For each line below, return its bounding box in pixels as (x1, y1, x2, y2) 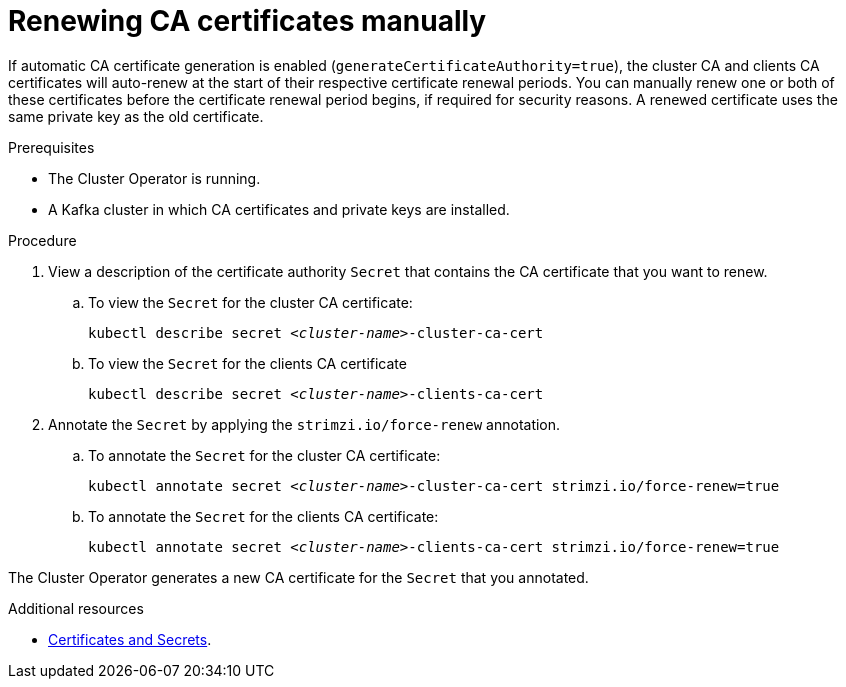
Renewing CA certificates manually (8, 4, 487, 38)
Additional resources (8, 599, 144, 617)
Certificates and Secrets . (48, 630, 212, 648)
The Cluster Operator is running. (48, 169, 261, 187)
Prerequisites (8, 138, 95, 156)
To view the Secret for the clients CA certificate (88, 354, 407, 372)
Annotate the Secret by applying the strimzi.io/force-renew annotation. (48, 415, 561, 433)
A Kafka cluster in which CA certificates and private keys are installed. (48, 200, 510, 218)
